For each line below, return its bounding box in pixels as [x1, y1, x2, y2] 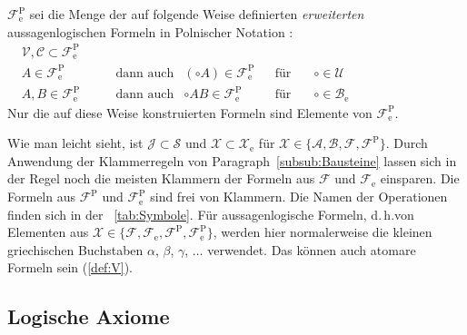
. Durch [385, 133, 428, 153]
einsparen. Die [380, 169, 460, 188]
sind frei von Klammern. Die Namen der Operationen [150, 187, 448, 206]
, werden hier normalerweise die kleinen [213, 222, 432, 241]
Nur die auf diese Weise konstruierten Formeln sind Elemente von [7, 103, 373, 122]
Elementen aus [7, 222, 89, 241]
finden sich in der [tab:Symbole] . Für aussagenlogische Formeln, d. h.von [7, 204, 414, 223]
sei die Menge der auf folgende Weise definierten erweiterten [29, 5, 364, 23]
